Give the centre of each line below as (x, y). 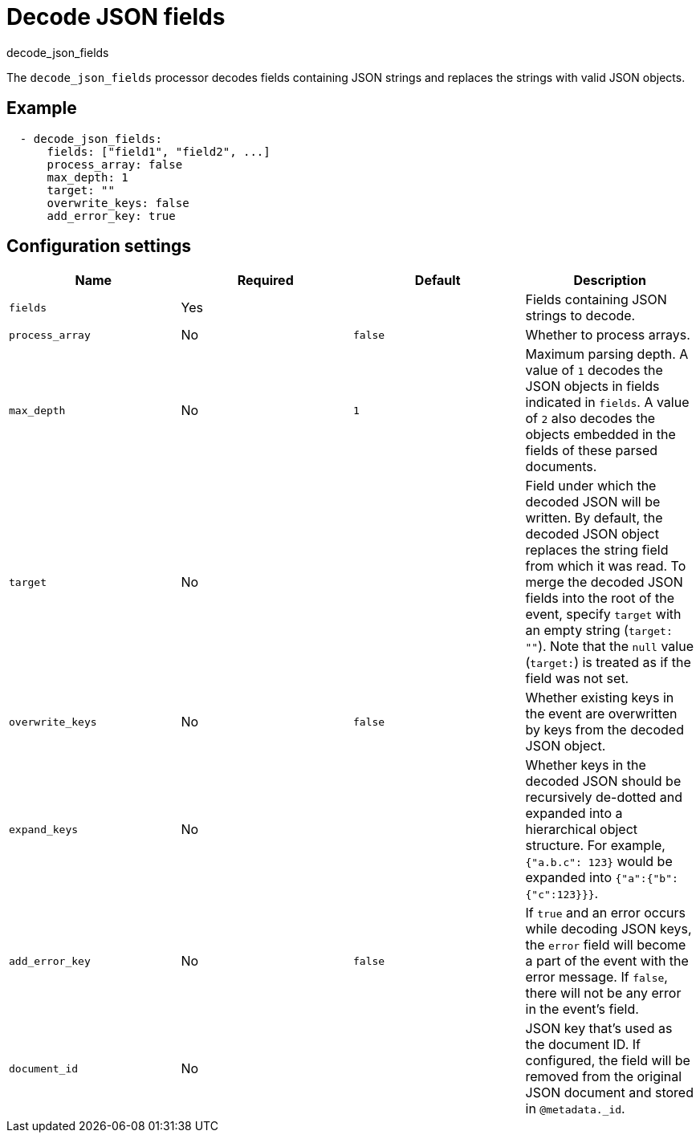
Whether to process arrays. (608, 335)
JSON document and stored (609, 1093)
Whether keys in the (586, 765)
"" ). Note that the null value (609, 647)
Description (610, 281)
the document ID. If (583, 1045)
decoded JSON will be (593, 502)
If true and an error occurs (605, 913)
